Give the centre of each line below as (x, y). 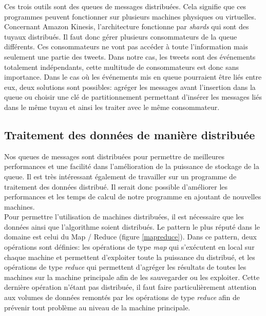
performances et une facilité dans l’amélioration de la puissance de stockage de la (132, 166)
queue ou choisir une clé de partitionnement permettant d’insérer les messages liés (133, 97)
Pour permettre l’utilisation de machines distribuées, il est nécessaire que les (124, 217)
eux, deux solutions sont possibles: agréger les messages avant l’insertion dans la (130, 87)
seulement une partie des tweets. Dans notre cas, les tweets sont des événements (130, 56)
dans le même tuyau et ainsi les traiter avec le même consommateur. (112, 107)
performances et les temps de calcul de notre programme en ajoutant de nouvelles (133, 197)
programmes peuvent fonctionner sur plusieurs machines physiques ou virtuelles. (130, 16)
